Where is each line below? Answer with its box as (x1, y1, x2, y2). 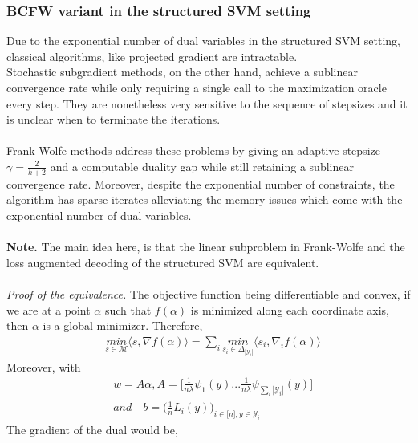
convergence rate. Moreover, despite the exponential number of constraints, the (6, 175, 395, 192)
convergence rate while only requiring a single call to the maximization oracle (6, 79, 387, 96)
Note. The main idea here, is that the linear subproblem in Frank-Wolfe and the (6, 238, 405, 255)
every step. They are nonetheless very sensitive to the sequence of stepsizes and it (6, 95, 408, 112)
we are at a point (6, 301, 91, 318)
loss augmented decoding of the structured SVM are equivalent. (6, 254, 319, 270)
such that (104, 301, 152, 318)
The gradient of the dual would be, (6, 421, 178, 437)
